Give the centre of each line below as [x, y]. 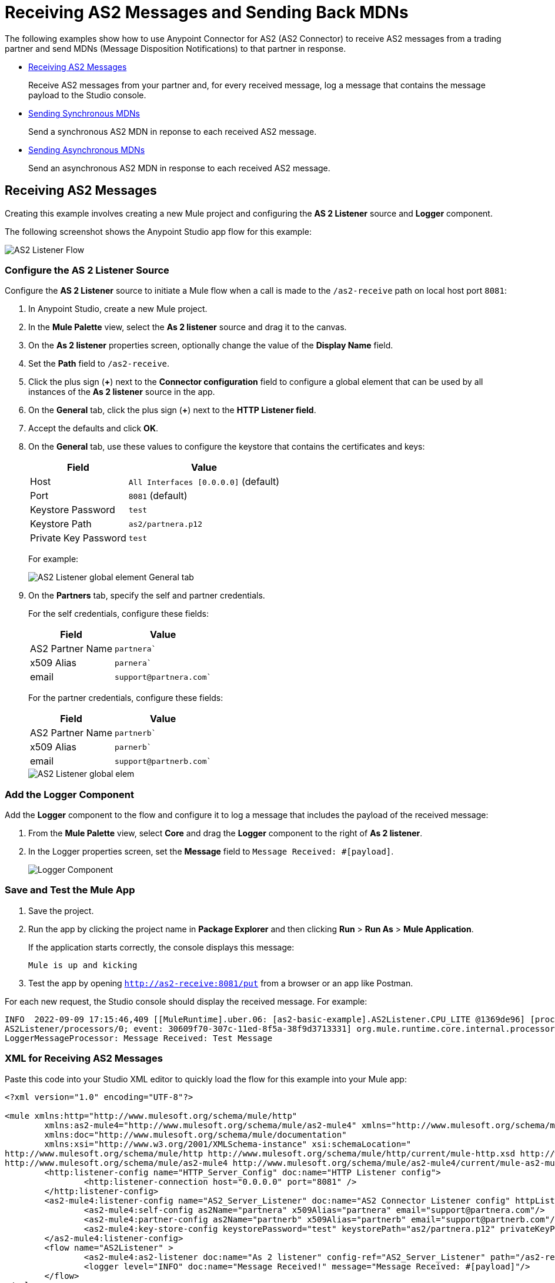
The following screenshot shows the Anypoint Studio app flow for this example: [158, 231]
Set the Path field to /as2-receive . [99, 364]
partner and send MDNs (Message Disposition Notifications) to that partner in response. [175, 48]
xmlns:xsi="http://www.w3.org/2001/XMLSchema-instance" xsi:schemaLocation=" [228, 1144]
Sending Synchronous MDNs [84, 113]
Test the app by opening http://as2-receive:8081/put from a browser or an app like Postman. [221, 983]
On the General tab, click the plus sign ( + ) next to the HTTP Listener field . [172, 410]
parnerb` [133, 747]
